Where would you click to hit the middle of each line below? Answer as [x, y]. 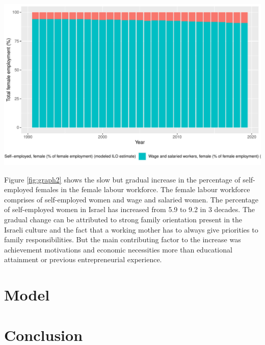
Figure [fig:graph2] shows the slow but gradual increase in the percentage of [122, 179]
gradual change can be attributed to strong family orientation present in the [123, 219]
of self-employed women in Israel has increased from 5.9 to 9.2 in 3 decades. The [129, 209]
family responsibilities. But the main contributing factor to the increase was [123, 239]
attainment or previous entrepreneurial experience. [83, 259]
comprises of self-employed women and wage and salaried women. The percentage [131, 199]
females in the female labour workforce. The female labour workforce [143, 189]
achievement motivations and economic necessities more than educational [118, 249]
